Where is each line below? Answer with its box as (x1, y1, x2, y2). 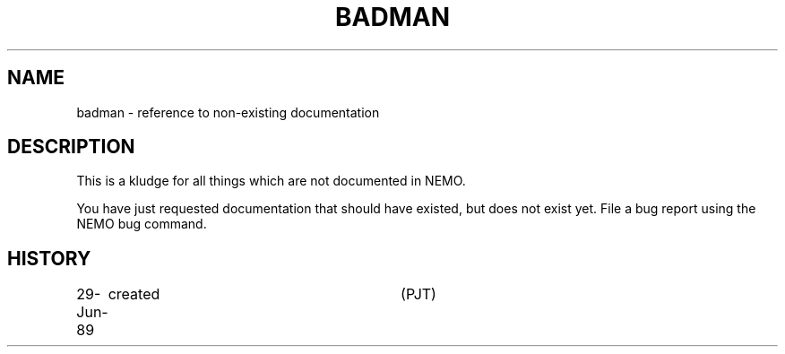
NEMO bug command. (76, 216, 207, 232)
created (108, 285, 160, 304)
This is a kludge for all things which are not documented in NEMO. (76, 173, 466, 189)
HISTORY (7, 246, 91, 270)
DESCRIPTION (7, 135, 135, 159)
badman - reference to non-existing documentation (76, 104, 380, 120)
